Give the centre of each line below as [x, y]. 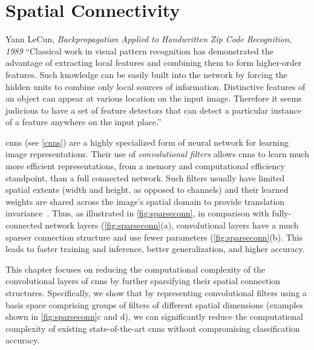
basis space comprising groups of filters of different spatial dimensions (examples [155, 304]
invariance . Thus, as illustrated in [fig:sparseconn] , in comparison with [137, 213]
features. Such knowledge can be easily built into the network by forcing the [146, 74]
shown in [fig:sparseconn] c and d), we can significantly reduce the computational [154, 316]
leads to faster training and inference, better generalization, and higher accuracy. [155, 249]
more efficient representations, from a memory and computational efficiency [145, 166]
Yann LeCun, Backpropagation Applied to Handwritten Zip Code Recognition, [149, 39]
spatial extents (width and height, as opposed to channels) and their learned [147, 190]
